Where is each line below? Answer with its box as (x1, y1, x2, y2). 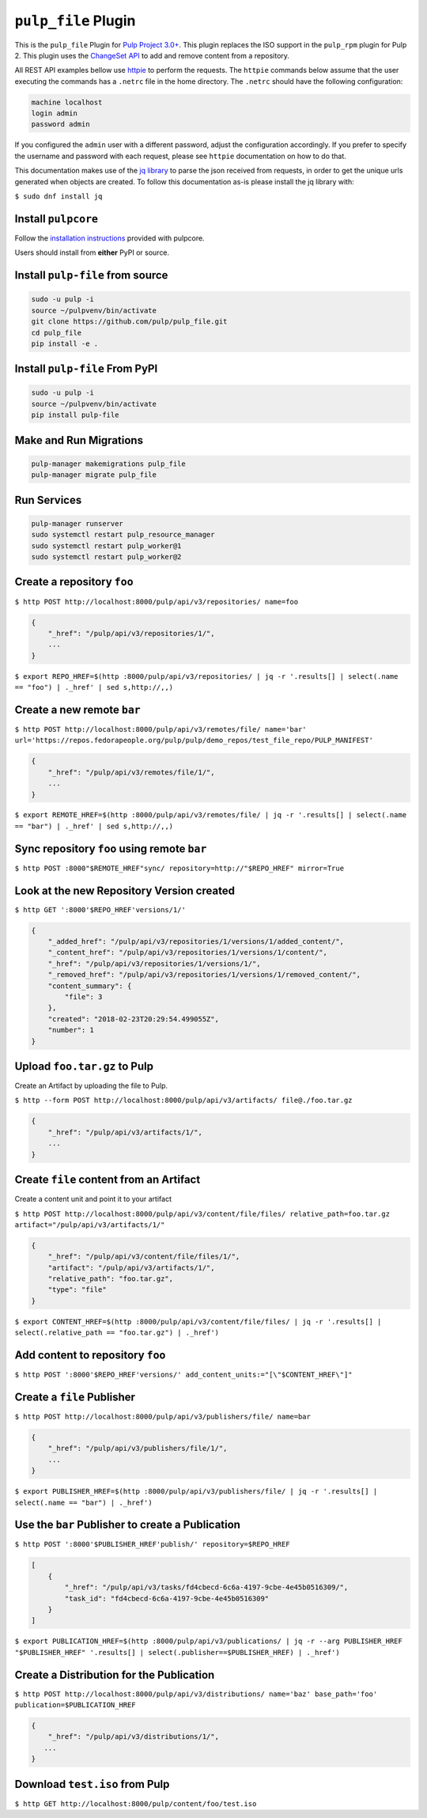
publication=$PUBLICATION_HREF (14, 1701, 136, 1710)
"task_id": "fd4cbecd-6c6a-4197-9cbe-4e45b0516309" (64, 1594, 270, 1603)
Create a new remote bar (14, 703, 142, 716)
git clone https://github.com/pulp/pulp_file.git (31, 317, 228, 326)
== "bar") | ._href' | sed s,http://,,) (14, 821, 174, 831)
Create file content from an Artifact (14, 1173, 201, 1187)
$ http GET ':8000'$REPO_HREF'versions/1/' (14, 905, 186, 914)
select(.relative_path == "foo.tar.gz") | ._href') (14, 1328, 220, 1337)
